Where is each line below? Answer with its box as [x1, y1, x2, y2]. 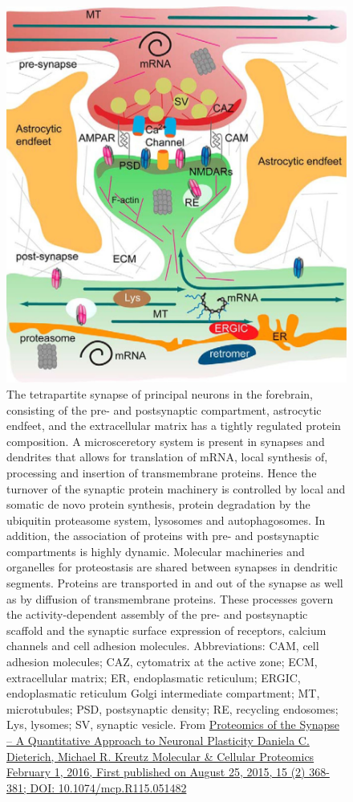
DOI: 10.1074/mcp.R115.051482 [30, 779, 187, 796]
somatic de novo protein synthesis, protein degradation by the [6, 496, 310, 513]
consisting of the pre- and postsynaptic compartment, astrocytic [6, 401, 322, 418]
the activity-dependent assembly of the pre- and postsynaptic [6, 606, 308, 623]
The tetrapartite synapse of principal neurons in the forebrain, [6, 385, 314, 402]
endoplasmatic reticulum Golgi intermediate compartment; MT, [6, 685, 320, 702]
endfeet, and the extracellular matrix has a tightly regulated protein [6, 417, 341, 434]
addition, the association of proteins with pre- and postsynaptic [6, 527, 319, 544]
